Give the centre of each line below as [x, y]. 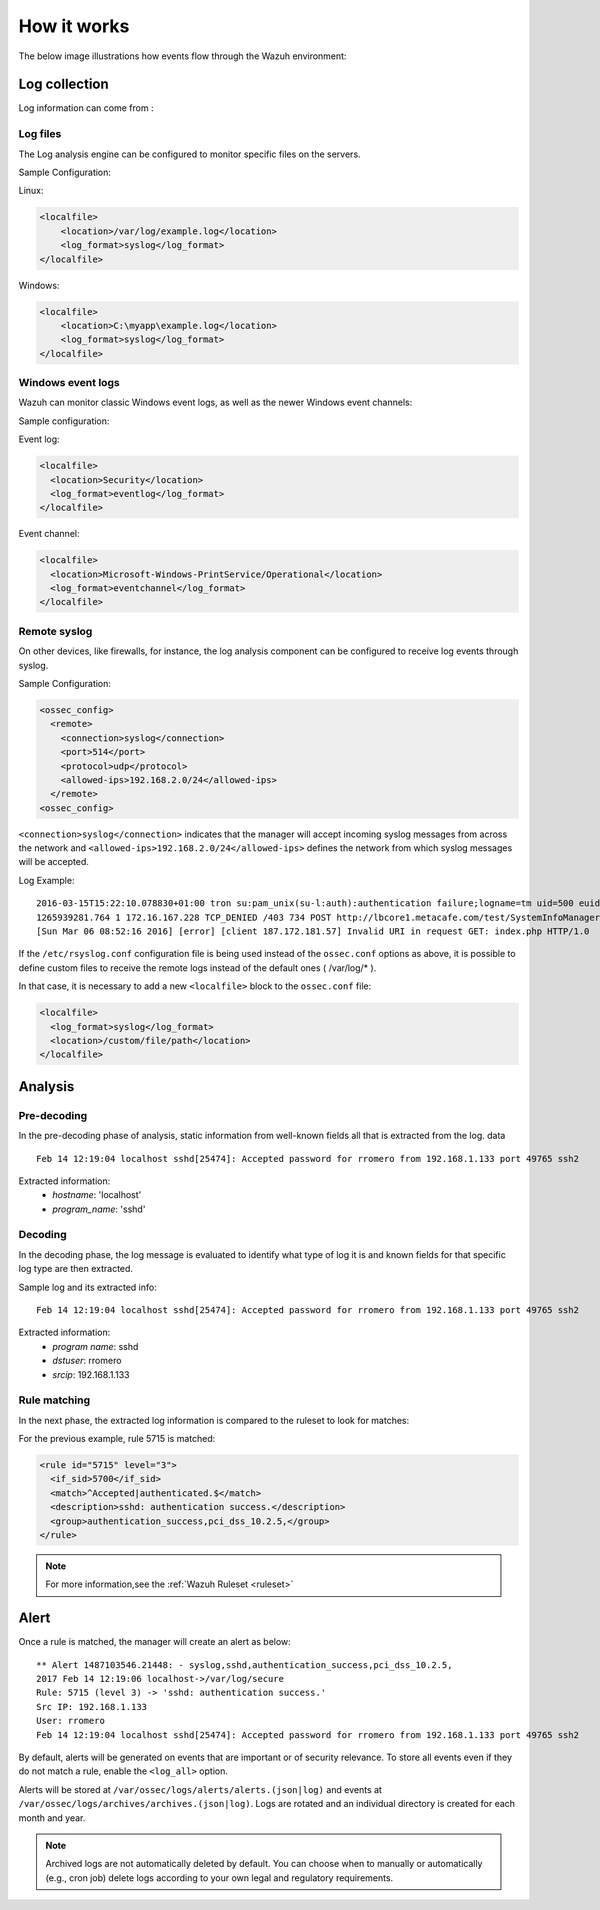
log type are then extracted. [76, 1269]
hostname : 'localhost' [97, 1195]
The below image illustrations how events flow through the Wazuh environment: [182, 56]
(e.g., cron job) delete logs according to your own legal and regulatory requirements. [219, 1877]
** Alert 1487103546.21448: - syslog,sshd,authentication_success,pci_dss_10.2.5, [244, 1664]
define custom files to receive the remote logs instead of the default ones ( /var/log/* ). [197, 967]
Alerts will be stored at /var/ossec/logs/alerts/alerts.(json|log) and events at [200, 1789]
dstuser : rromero [87, 1361]
